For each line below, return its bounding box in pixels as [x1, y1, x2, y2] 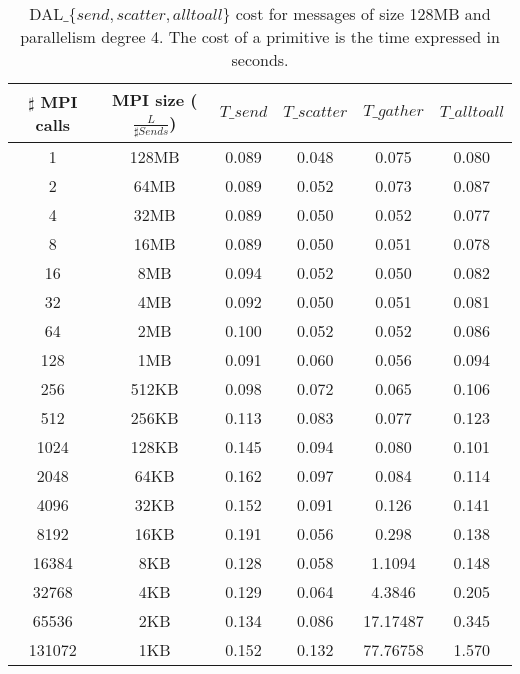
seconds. [231, 48, 289, 71]
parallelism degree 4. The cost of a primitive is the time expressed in [20, 25, 500, 48]
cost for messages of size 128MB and [235, 2, 491, 25]
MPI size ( [111, 88, 198, 111]
